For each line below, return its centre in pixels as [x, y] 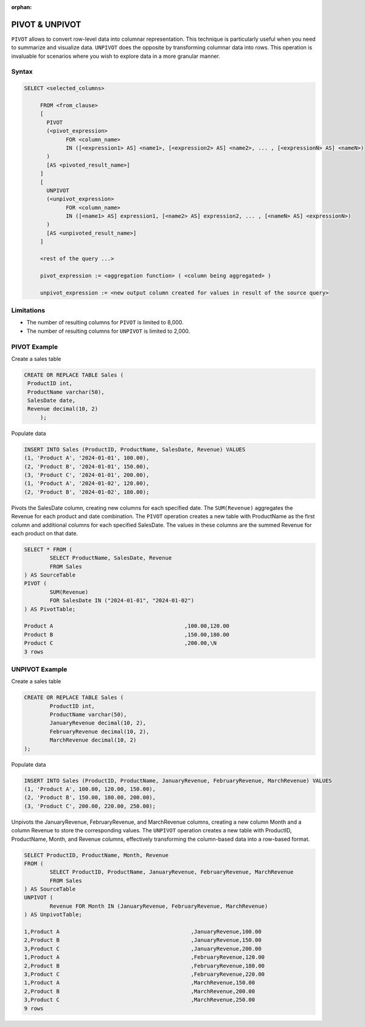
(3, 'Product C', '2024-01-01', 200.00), [87, 475]
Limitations [28, 310]
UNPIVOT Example [39, 669]
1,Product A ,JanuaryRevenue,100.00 [143, 932]
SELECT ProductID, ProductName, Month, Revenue [96, 855]
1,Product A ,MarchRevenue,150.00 [140, 983]
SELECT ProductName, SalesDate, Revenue [111, 558]
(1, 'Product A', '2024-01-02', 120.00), [87, 483]
